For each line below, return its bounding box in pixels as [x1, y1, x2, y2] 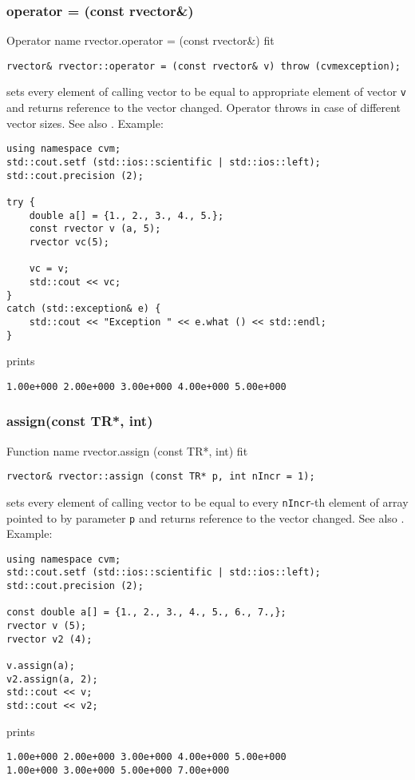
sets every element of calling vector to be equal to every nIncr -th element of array [6, 493, 409, 510]
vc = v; [29, 263, 69, 275]
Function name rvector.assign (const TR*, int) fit [6, 442, 248, 459]
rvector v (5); [6, 620, 87, 632]
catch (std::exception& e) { [6, 303, 161, 315]
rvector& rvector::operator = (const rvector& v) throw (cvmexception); [6, 60, 401, 72]
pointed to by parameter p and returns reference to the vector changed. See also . [6, 509, 405, 526]
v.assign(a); [6, 660, 75, 672]
